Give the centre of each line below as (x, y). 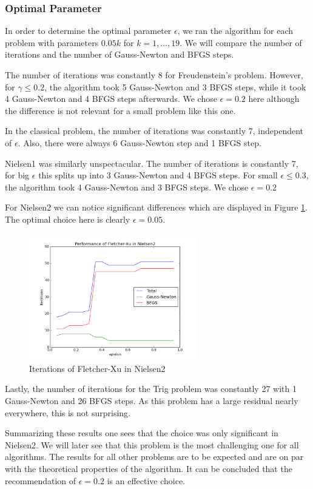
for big (17, 175)
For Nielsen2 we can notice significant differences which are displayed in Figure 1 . (156, 207)
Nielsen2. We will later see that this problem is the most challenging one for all (152, 444)
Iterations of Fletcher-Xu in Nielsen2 (97, 368)
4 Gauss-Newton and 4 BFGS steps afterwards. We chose (111, 99)
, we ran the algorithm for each (235, 31)
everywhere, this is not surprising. (68, 412)
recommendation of (41, 480)
